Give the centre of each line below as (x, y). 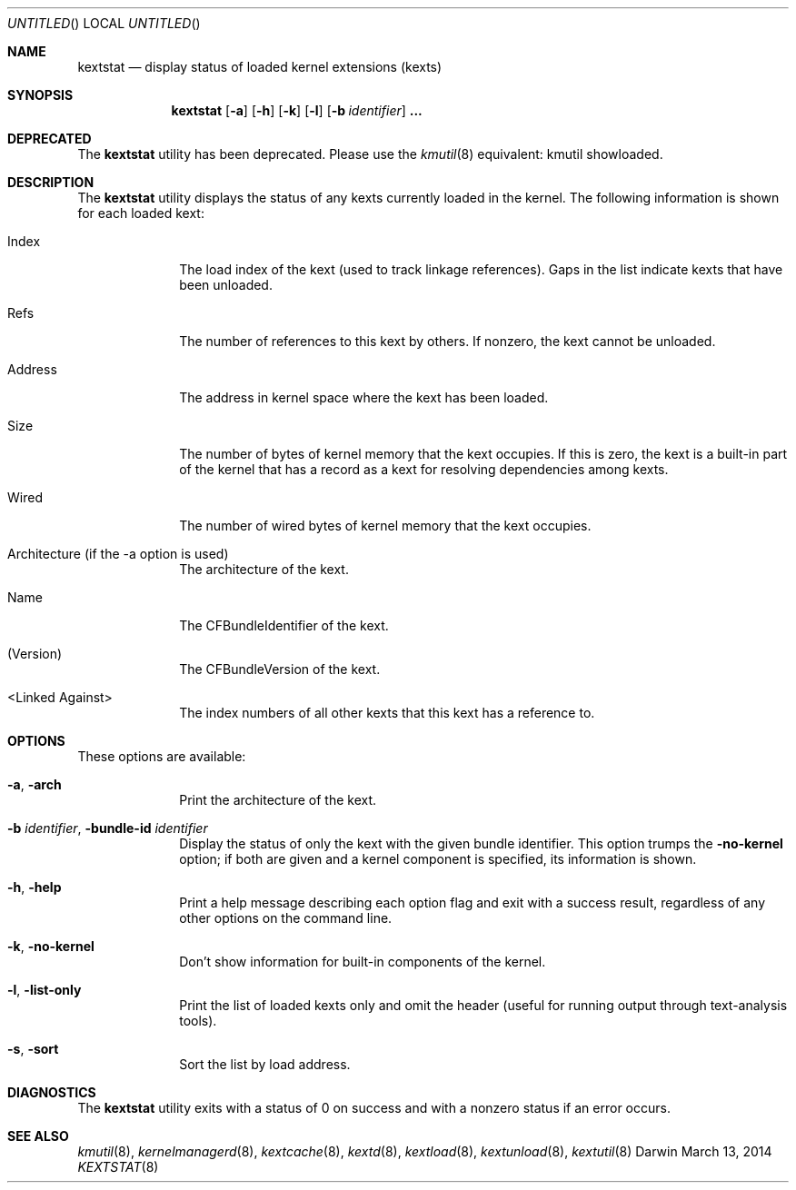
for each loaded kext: (141, 213)
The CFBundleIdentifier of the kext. (284, 625)
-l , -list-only (45, 990)
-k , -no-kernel (51, 946)
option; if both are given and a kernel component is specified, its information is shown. (438, 859)
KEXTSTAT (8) (118, 1167)
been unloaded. (226, 285)
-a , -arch (35, 784)
